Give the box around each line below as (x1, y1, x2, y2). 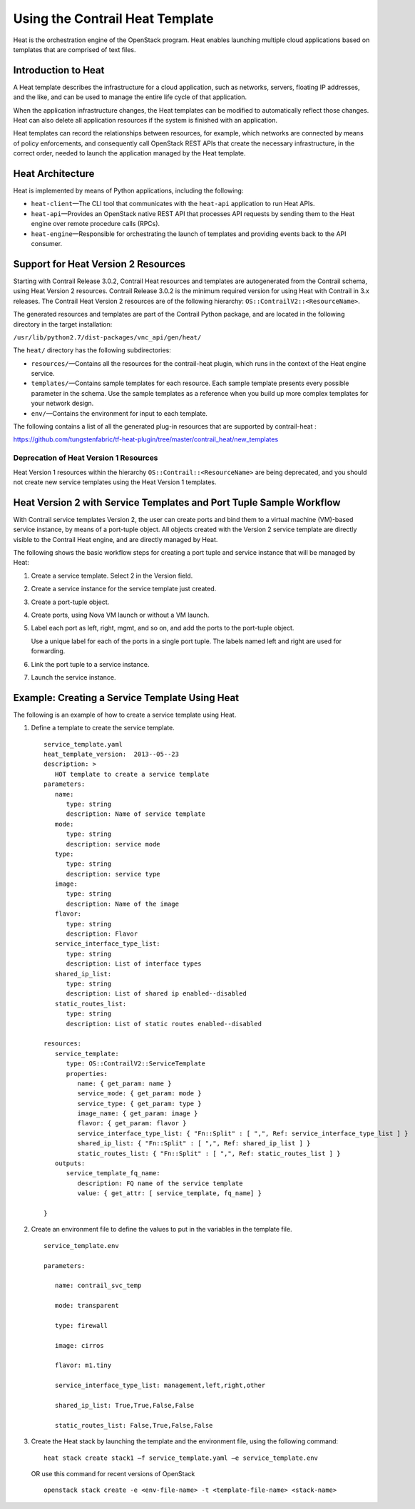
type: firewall (54, 1321, 108, 1329)
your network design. (31, 399, 94, 408)
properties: (66, 1070, 108, 1078)
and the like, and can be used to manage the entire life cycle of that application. (13, 93, 247, 101)
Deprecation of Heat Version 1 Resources (13, 453, 158, 463)
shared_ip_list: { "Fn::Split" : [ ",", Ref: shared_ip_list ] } (77, 1140, 311, 1147)
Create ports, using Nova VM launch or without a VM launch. (31, 610, 210, 619)
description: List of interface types (66, 960, 203, 968)
